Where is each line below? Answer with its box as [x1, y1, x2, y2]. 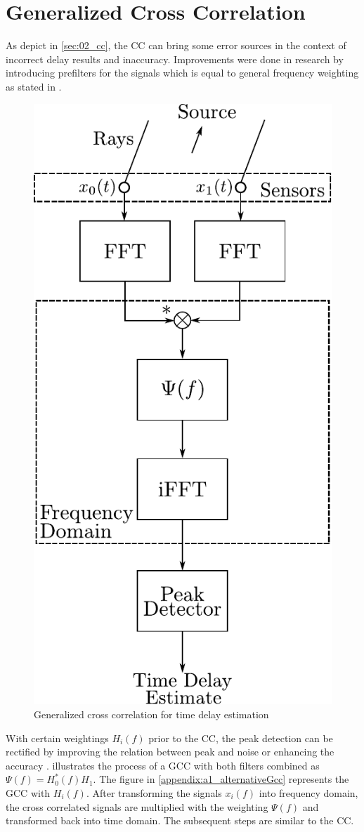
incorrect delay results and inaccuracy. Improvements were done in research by [6, 51, 344, 66]
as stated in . [6, 79, 62, 93]
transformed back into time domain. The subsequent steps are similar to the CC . [6, 813, 354, 828]
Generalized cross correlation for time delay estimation [34, 706, 269, 721]
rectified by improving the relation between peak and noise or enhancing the [6, 744, 334, 759]
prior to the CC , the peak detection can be [148, 730, 333, 745]
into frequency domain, [259, 785, 358, 800]
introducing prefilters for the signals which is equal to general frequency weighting [6, 65, 359, 80]
